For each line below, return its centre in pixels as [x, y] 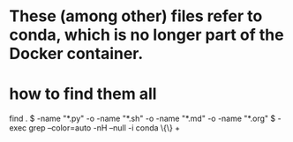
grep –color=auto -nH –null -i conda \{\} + [105, 128]
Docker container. [76, 54]
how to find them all [83, 94]
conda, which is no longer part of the [146, 35]
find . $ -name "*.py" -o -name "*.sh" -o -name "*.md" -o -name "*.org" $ [143, 119]
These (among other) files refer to [136, 16]
